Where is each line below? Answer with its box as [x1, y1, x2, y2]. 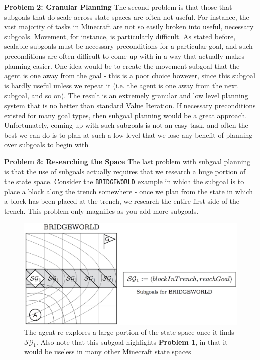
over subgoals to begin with [4, 139, 89, 150]
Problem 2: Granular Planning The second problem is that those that [4, 2, 232, 12]
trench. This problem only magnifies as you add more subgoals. [4, 205, 199, 216]
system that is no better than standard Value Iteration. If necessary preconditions [4, 100, 256, 110]
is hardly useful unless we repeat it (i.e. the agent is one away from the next [4, 80, 238, 91]
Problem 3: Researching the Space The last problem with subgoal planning [4, 156, 251, 166]
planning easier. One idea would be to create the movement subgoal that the [4, 60, 240, 71]
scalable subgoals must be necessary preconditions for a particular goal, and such [4, 41, 253, 51]
